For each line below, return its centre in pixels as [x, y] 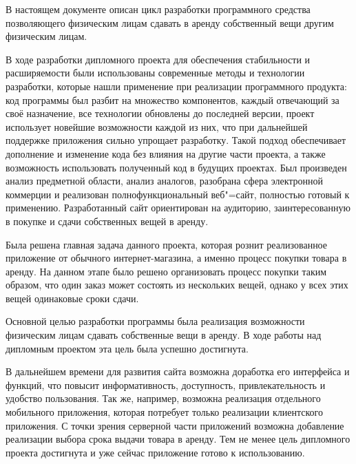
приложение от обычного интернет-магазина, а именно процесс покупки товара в [176, 258]
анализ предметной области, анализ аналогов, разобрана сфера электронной [165, 181]
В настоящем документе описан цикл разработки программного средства [158, 9]
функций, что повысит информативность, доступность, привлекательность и [166, 384]
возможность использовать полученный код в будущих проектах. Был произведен [176, 167]
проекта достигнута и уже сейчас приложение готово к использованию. [155, 452]
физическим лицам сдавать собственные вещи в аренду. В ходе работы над [164, 335]
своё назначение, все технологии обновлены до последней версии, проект [160, 113]
